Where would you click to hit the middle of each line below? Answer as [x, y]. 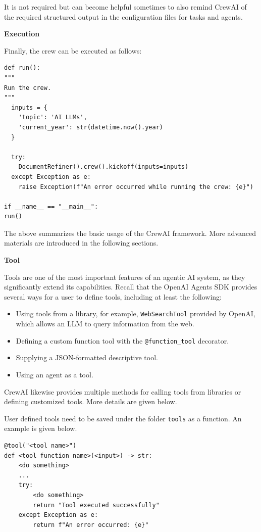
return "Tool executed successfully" [96, 505]
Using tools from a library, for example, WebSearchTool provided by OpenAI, [136, 313]
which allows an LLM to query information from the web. [105, 324]
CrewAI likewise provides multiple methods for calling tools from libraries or [123, 391]
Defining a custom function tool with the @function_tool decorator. [122, 340]
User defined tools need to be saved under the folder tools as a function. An [123, 418]
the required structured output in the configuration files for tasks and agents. [123, 16]
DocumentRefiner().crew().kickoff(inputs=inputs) [103, 167]
